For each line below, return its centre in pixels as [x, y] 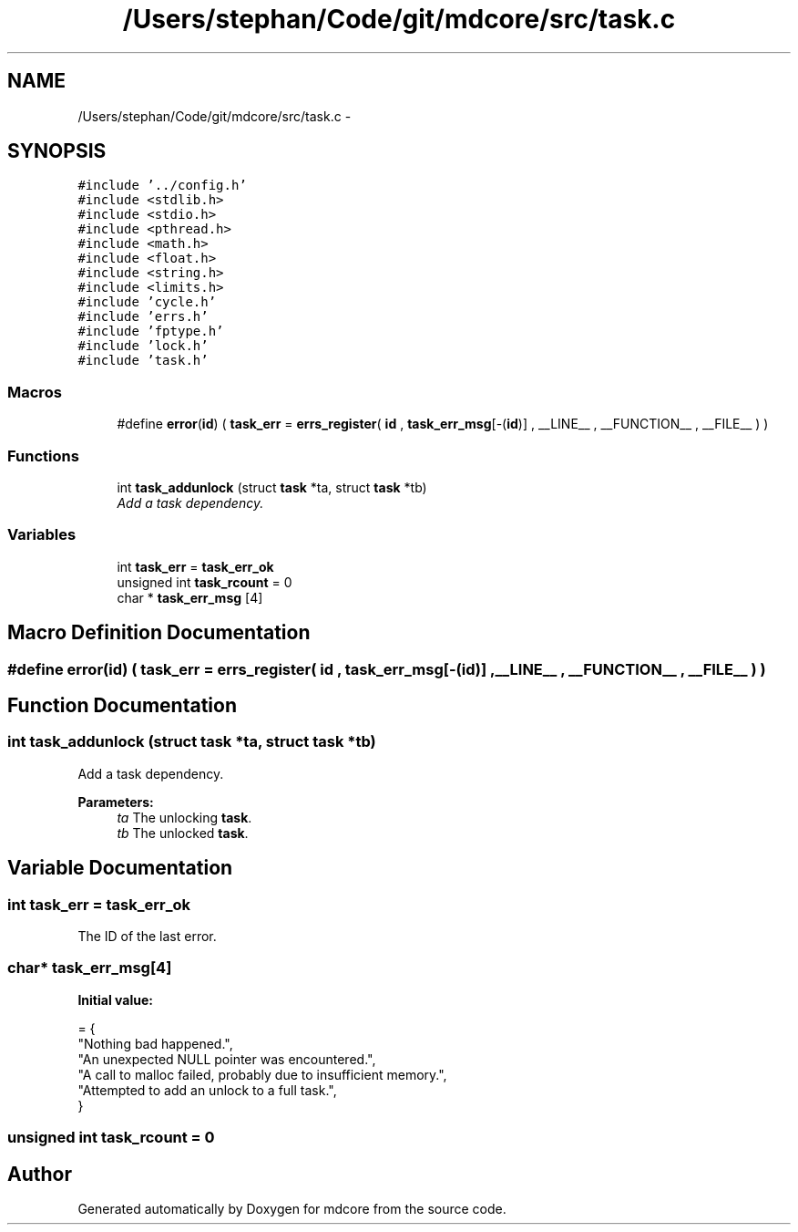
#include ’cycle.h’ [147, 302]
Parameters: [116, 802]
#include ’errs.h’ [143, 317]
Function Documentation [122, 705]
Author [40, 1174]
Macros [35, 392]
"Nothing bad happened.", [155, 1043]
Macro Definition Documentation [159, 633]
